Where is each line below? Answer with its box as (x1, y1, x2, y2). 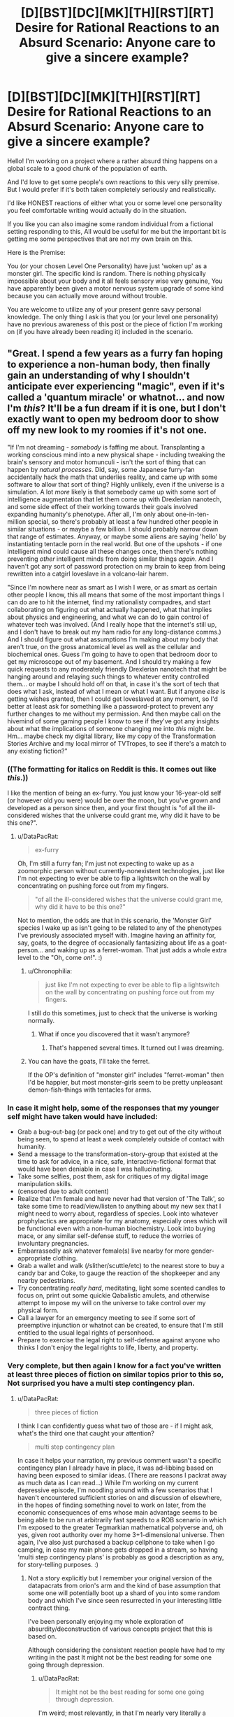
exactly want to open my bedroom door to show (7, 413, 219, 425)
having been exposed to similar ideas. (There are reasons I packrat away (17, 1471, 227, 1479)
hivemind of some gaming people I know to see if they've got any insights (7, 716, 219, 725)
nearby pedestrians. (17, 1277, 75, 1285)
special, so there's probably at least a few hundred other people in (27, 517, 219, 526)
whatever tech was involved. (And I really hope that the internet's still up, (7, 620, 217, 628)
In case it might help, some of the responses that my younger (7, 1103, 219, 1113)
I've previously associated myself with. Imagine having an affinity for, (17, 931, 217, 940)
